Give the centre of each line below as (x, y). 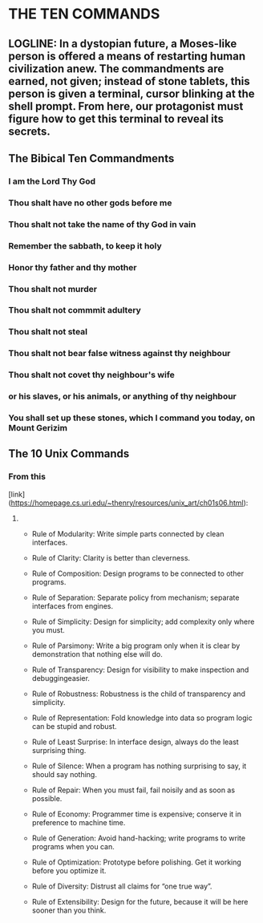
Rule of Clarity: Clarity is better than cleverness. (111, 557)
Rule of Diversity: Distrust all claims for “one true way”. (122, 886)
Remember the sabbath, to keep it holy (85, 245)
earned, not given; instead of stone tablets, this (129, 81)
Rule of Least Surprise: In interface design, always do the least (135, 742)
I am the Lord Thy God (52, 181)
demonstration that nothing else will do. (97, 654)
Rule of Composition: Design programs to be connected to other (138, 573)
